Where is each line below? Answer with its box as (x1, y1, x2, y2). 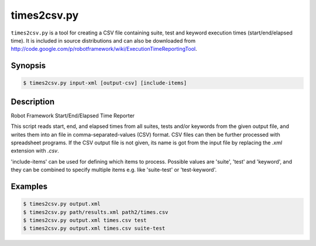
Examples (11, 181, 48, 191)
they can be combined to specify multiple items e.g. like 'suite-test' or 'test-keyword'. (11, 167, 217, 174)
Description (11, 96, 55, 106)
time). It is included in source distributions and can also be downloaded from (11, 37, 196, 44)
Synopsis (11, 61, 46, 71)
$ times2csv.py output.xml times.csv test (23, 217, 147, 223)
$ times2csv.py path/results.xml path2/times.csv (23, 209, 169, 216)
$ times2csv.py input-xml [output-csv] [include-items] (23, 79, 187, 86)
